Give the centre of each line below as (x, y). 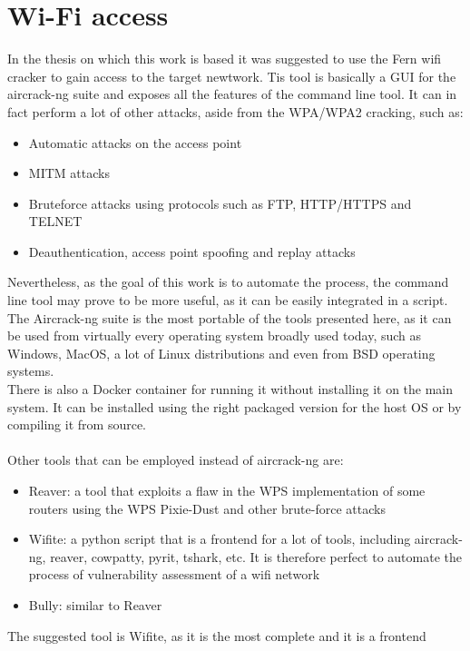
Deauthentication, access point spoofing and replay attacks (192, 251)
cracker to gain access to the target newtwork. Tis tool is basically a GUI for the (232, 76)
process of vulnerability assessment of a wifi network (174, 574)
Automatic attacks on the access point (135, 142)
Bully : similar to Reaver (95, 604)
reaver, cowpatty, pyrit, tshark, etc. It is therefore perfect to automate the (256, 556)
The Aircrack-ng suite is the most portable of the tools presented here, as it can (230, 317)
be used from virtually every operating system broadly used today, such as (215, 335)
